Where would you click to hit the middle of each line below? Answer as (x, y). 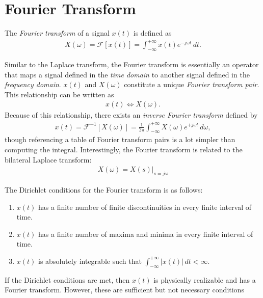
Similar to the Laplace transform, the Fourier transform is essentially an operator (132, 64)
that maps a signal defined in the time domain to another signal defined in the (127, 74)
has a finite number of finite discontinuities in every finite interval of (145, 207)
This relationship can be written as (59, 94)
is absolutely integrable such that (90, 261)
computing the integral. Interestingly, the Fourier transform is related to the (124, 149)
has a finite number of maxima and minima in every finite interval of (146, 234)
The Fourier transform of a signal (57, 33)
